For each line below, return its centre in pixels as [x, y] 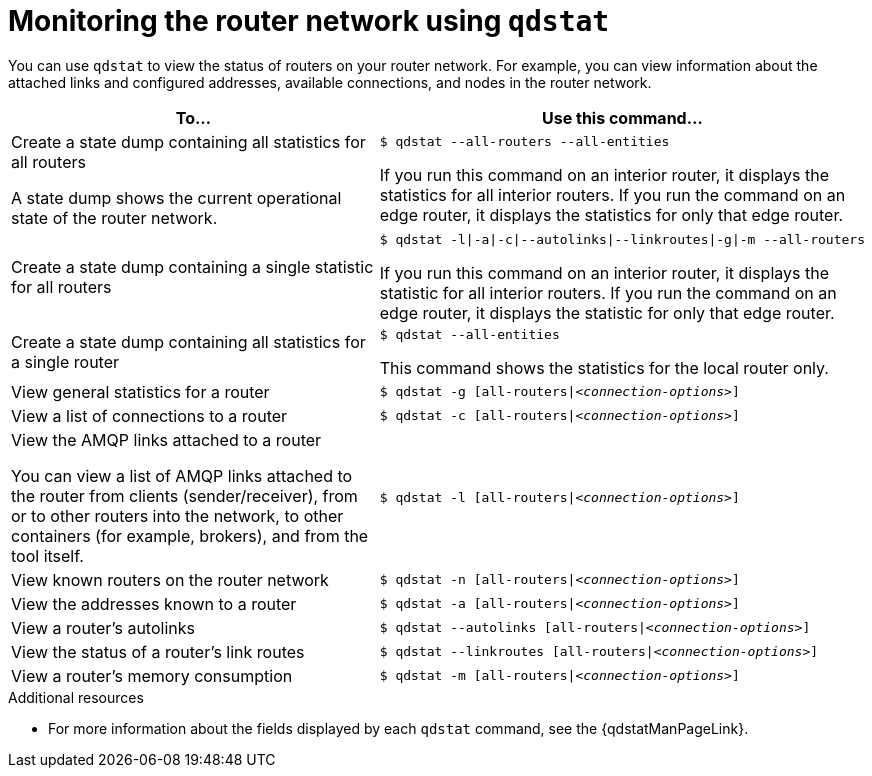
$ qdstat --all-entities [469, 334]
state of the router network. [114, 217]
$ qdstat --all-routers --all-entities [524, 142]
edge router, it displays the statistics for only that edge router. [611, 215]
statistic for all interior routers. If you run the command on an [608, 292]
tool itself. [47, 555]
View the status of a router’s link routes [158, 651]
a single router [65, 362]
